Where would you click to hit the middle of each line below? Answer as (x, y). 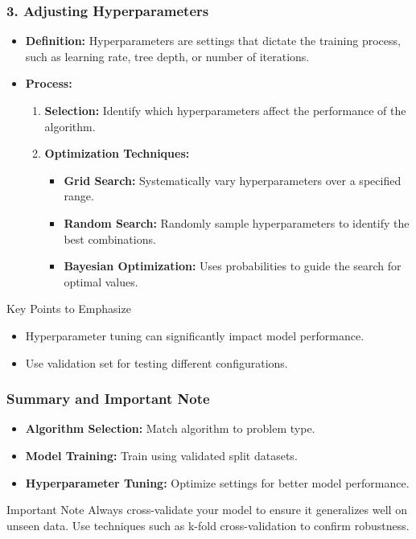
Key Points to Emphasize (69, 309)
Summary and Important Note (108, 399)
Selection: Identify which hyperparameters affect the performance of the (225, 110)
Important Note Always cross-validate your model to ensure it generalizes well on (207, 510)
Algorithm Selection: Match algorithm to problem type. (170, 428)
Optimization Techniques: (117, 153)
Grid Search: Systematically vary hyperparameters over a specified (233, 180)
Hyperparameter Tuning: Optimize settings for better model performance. (217, 482)
